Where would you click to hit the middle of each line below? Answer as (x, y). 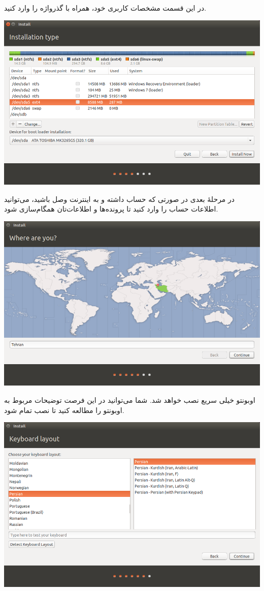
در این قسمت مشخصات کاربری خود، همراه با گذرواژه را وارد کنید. (105, 8)
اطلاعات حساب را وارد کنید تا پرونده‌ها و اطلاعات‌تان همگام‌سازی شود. (111, 209)
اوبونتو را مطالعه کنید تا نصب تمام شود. (64, 410)
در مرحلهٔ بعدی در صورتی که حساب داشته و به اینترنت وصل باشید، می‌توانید (120, 199)
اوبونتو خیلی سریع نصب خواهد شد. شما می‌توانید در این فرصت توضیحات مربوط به (130, 400)
